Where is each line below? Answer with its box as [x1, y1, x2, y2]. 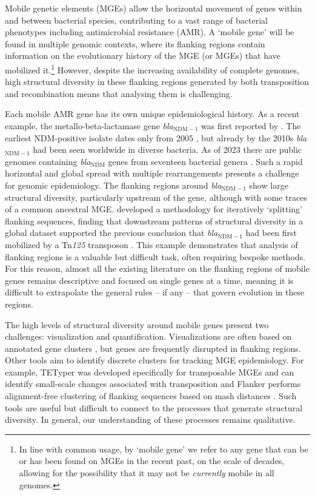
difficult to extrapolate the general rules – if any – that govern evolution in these [5, 286, 305, 298]
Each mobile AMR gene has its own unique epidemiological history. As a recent [5, 107, 300, 120]
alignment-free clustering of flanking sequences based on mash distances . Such [5, 389, 297, 402]
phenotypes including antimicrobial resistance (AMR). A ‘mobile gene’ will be [5, 25, 294, 38]
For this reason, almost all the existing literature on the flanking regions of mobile [5, 262, 310, 275]
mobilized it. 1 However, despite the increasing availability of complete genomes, [5, 61, 300, 76]
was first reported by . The [201, 120, 301, 132]
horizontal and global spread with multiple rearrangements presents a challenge [5, 167, 299, 180]
